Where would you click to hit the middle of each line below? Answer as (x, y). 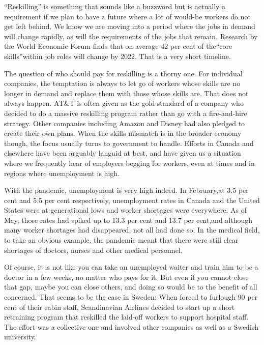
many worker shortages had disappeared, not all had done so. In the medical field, (132, 230)
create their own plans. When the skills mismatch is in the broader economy (123, 133)
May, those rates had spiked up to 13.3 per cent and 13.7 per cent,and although (128, 220)
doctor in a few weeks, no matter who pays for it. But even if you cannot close (126, 277)
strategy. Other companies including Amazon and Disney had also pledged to (125, 123)
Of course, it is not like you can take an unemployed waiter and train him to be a (131, 267)
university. (20, 337)
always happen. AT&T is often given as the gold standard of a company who (124, 103)
